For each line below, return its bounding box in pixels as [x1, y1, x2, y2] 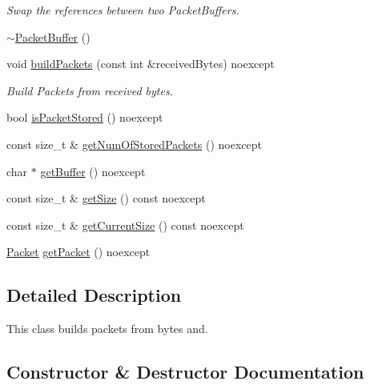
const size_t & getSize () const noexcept [6, 190, 206, 207]
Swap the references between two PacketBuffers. [6, 2, 239, 18]
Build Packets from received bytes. [6, 82, 173, 98]
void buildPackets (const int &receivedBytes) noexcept [6, 55, 275, 72]
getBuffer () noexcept [40, 162, 146, 179]
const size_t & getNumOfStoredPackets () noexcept [6, 135, 262, 152]
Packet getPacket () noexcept [6, 243, 151, 260]
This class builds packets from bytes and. [6, 320, 208, 337]
